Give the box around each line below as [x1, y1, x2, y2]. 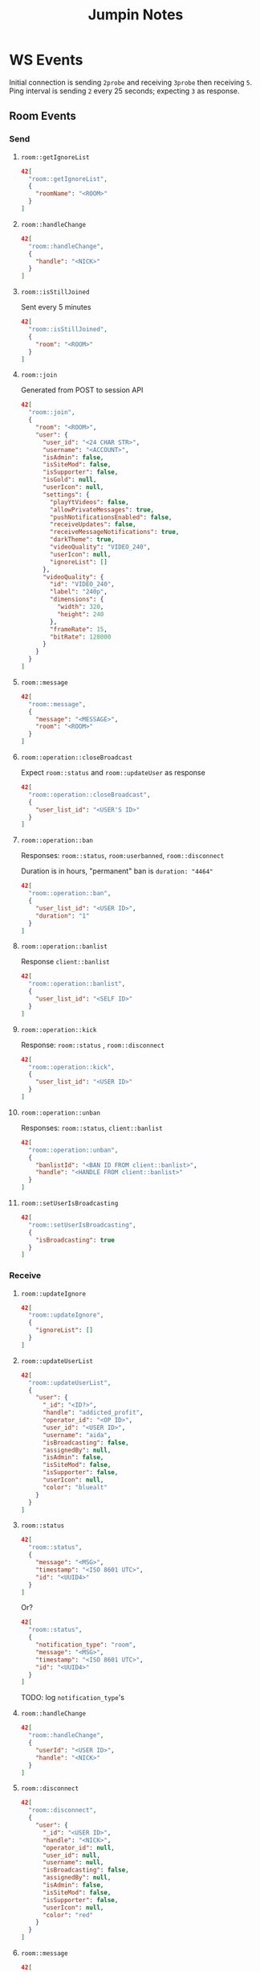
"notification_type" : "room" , [35, 1641, 136, 1649]
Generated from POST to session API [20, 385, 144, 395]
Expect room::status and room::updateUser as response [20, 768, 205, 777]
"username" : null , [42, 1859, 104, 1867]
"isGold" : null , [42, 476, 97, 484]
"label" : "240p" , [50, 588, 108, 596]
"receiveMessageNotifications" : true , [50, 528, 180, 536]
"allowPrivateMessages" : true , [50, 505, 155, 514]
